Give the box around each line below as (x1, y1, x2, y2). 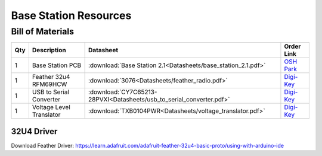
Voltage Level (32, 103, 71, 112)
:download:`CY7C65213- (88, 88, 157, 96)
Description (32, 46, 66, 55)
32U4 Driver (11, 126, 58, 136)
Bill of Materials (11, 26, 75, 37)
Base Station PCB (32, 61, 82, 69)
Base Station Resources (11, 9, 132, 22)
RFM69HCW (32, 80, 67, 88)
